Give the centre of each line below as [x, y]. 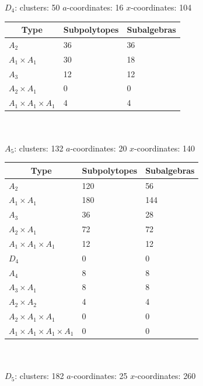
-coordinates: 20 [99, 148]
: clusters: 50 [37, 7]
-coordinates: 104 [161, 7]
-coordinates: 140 [165, 148]
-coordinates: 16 [95, 7]
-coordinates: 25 [99, 376]
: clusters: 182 [39, 376]
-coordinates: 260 [165, 376]
